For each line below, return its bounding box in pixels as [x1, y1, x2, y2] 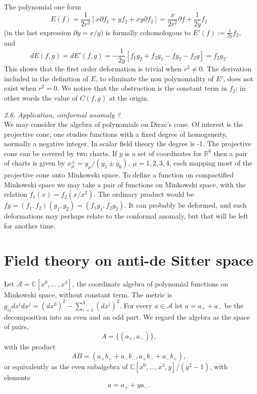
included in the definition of [4, 73, 88, 83]
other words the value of [4, 92, 78, 103]
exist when [4, 83, 37, 93]
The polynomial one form [4, 1, 81, 11]
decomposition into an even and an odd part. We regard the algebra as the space [4, 311, 250, 322]
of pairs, [4, 321, 29, 332]
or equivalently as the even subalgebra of [4, 361, 128, 372]
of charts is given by [4, 158, 65, 168]
